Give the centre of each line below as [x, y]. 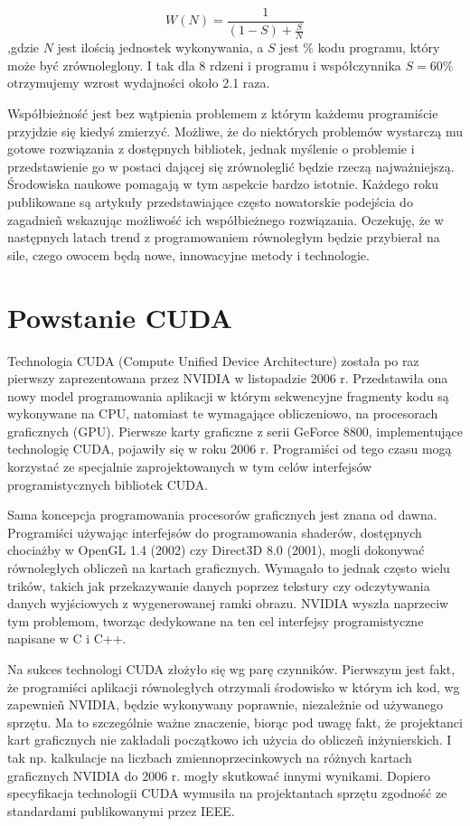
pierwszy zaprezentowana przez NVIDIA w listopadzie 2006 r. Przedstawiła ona [228, 378]
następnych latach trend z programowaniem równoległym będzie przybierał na [224, 237]
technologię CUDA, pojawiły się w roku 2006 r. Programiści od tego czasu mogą [230, 449]
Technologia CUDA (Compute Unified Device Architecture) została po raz [213, 360]
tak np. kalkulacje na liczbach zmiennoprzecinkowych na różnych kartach [210, 757]
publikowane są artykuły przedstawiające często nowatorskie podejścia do [210, 202]
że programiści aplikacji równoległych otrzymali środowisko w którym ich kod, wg [234, 686]
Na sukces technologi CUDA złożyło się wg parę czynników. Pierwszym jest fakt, [231, 669]
